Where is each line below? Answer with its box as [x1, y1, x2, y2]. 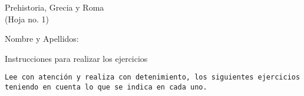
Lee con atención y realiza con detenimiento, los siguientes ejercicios [5, 73, 300, 82]
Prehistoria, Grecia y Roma [5, 1, 104, 13]
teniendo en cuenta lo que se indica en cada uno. [5, 83, 207, 92]
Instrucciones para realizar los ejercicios [5, 52, 148, 64]
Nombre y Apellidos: [5, 32, 79, 45]
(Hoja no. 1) [5, 12, 49, 25]
